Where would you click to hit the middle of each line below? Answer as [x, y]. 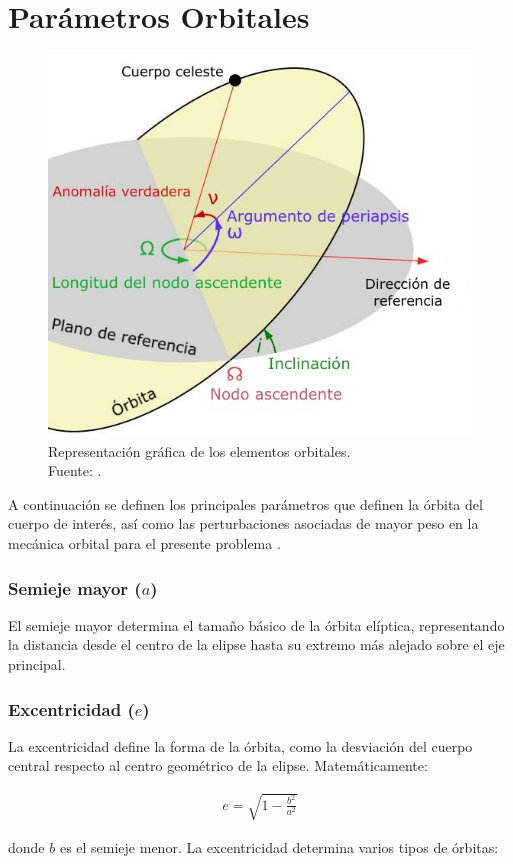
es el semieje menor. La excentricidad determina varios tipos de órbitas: [279, 846]
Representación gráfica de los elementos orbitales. [199, 450]
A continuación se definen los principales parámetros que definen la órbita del [245, 503]
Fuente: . [75, 470]
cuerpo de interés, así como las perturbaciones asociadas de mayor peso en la [243, 523]
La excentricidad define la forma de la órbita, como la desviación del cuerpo [240, 745]
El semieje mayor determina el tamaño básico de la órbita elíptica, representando [256, 624]
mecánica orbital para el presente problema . [144, 543]
